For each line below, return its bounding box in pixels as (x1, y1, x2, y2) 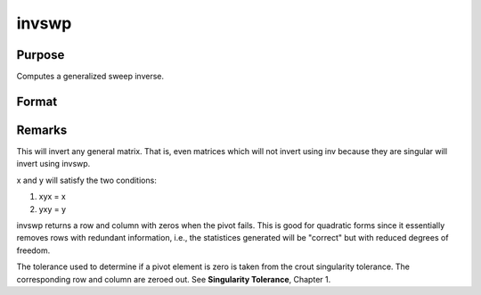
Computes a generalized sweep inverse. (16, 71, 165, 82)
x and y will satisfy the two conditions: (16, 175, 158, 185)
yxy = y (38, 203, 67, 214)
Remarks (16, 122, 68, 137)
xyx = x (38, 192, 66, 202)
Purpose (16, 47, 65, 62)
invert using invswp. (16, 159, 91, 169)
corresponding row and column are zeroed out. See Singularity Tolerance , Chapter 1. (16, 274, 331, 284)
